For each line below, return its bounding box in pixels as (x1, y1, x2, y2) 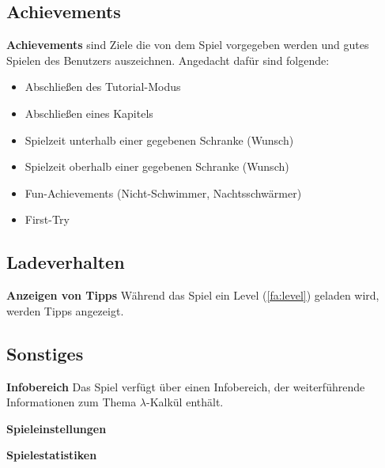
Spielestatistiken (6, 447, 97, 463)
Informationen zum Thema (6, 394, 137, 410)
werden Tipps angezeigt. (6, 302, 124, 319)
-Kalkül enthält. (145, 394, 224, 410)
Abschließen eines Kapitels (25, 104, 153, 121)
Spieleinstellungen (6, 420, 107, 436)
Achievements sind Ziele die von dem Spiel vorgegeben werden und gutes (6, 36, 369, 53)
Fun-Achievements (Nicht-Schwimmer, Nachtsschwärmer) (25, 184, 302, 201)
